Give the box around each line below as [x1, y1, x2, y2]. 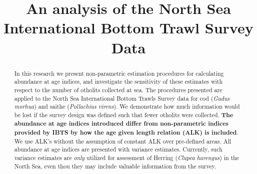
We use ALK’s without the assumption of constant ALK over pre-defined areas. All [14, 137, 231, 145]
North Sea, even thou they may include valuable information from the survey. [14, 162, 216, 170]
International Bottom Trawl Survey [3, 17, 253, 38]
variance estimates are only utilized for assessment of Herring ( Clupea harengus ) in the [14, 154, 239, 162]
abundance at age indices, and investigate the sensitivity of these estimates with [14, 77, 223, 86]
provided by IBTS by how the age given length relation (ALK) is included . [14, 128, 238, 137]
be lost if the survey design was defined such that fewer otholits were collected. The [14, 110, 233, 119]
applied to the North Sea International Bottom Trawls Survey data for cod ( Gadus [14, 94, 230, 102]
